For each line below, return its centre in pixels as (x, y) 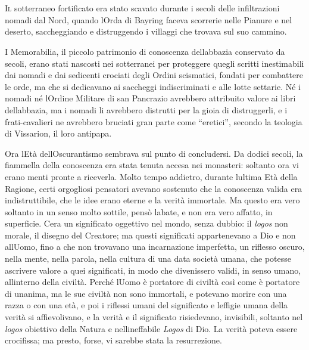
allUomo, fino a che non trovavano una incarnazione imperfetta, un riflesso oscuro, (155, 247)
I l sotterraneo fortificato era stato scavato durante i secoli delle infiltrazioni (142, 8)
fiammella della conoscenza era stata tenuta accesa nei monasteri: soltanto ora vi (152, 165)
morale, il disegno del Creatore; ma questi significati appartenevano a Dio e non (150, 235)
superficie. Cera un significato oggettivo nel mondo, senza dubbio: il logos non (146, 223)
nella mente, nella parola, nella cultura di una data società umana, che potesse (148, 258)
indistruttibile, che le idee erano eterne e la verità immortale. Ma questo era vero (152, 200)
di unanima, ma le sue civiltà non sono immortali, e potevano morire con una (146, 293)
